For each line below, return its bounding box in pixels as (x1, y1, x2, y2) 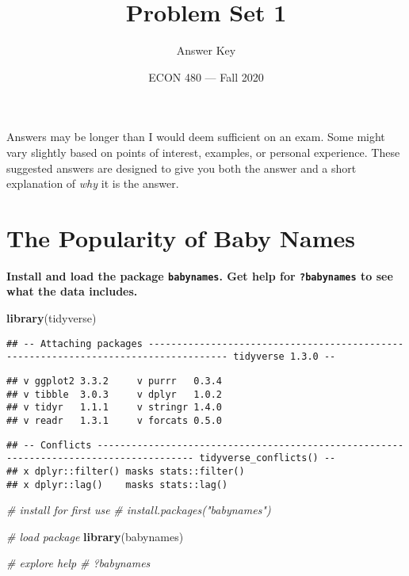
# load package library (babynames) (6, 528, 184, 544)
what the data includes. (6, 283, 138, 299)
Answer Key (176, 42, 236, 59)
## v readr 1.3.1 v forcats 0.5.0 (6, 414, 223, 426)
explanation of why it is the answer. (6, 175, 179, 192)
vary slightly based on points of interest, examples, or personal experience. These (6, 143, 400, 160)
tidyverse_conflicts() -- (199, 452, 336, 464)
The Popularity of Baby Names (6, 221, 355, 254)
